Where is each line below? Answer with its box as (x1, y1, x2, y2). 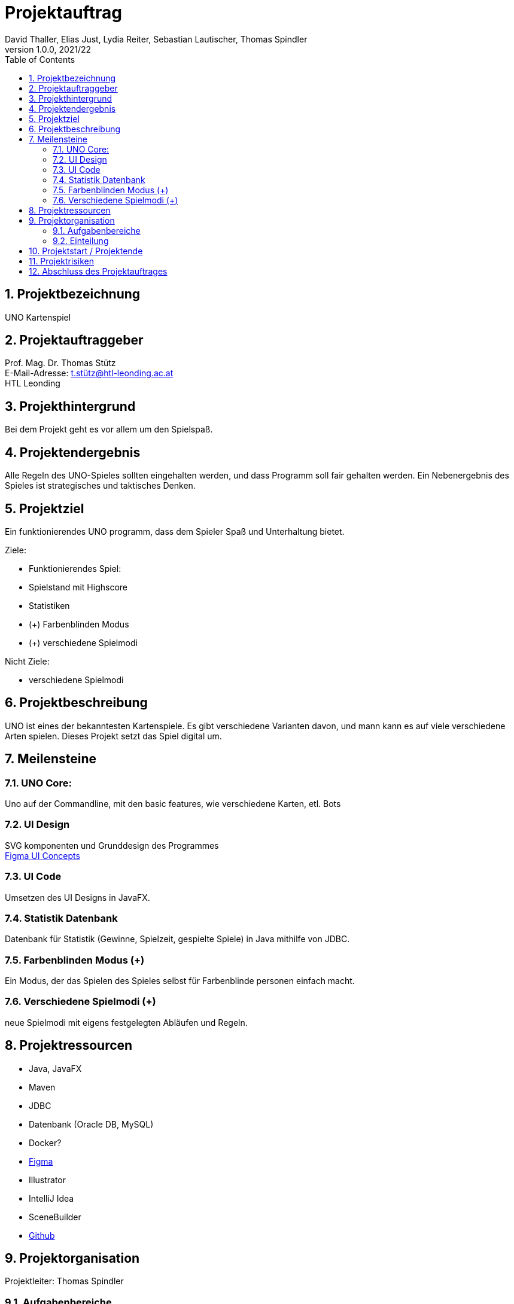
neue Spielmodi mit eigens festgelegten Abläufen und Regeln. (5, 1017, 248, 1028)
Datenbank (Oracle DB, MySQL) (29, 1119, 154, 1129)
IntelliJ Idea (29, 1193, 74, 1204)
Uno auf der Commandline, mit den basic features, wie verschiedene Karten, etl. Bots (5, 799, 341, 809)
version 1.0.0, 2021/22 (5, 44, 92, 54)
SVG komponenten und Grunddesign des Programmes (5, 840, 219, 851)
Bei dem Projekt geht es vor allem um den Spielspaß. (5, 424, 213, 435)
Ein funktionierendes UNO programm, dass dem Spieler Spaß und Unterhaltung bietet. (5, 526, 345, 537)
